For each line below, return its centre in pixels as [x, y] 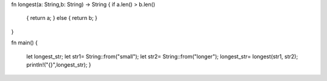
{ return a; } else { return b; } [62, 18]
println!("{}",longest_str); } [59, 64]
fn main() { [25, 43]
